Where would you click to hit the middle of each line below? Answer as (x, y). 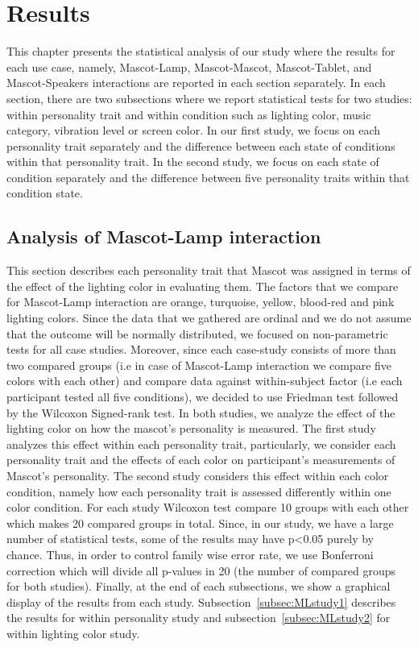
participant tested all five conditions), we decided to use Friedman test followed (203, 397)
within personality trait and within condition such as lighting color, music (189, 114)
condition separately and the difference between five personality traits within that (208, 177)
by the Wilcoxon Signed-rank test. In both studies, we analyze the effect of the (201, 412)
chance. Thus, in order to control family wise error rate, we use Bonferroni (190, 554)
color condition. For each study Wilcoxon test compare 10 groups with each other (208, 507)
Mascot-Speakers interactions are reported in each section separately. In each (196, 83)
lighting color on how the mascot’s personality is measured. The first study (191, 428)
